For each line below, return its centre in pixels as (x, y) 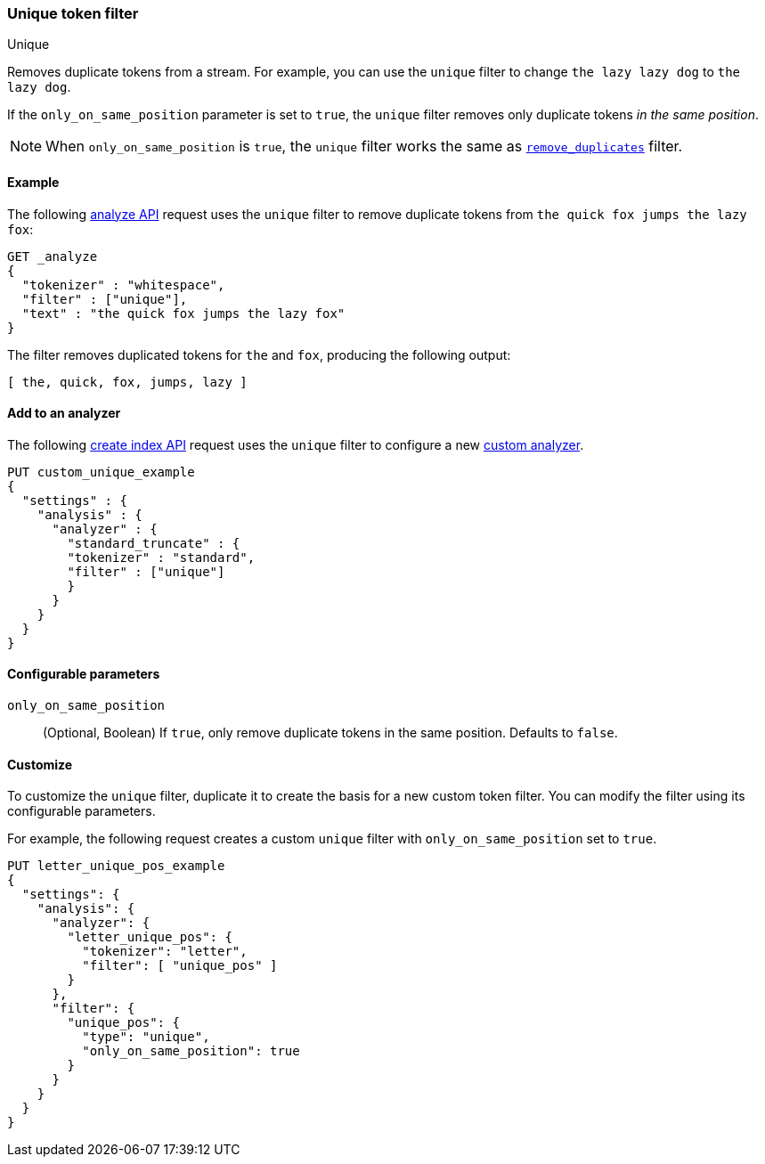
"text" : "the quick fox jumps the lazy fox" (183, 313)
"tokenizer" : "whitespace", (123, 285)
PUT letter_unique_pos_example (116, 866)
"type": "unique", (146, 1037)
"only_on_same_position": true (191, 1051)
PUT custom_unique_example (101, 472)
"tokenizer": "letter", (165, 952)
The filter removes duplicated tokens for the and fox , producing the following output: (259, 354)
